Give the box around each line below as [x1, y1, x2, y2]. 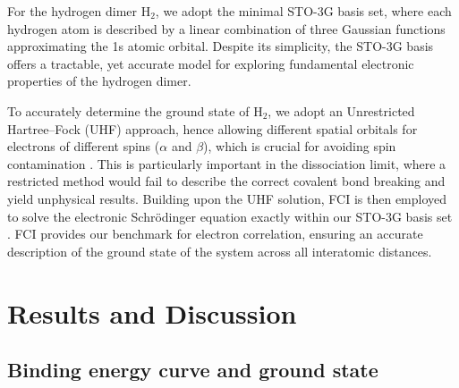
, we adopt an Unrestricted [268, 101, 415, 120]
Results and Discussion [7, 294, 297, 331]
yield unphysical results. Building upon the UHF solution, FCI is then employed [7, 189, 447, 207]
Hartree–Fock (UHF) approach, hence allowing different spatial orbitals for [7, 119, 418, 138]
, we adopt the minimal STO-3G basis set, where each [155, 2, 452, 20]
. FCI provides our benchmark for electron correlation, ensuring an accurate [7, 224, 423, 243]
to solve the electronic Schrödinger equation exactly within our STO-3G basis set [7, 207, 453, 225]
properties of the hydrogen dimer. [7, 72, 191, 90]
